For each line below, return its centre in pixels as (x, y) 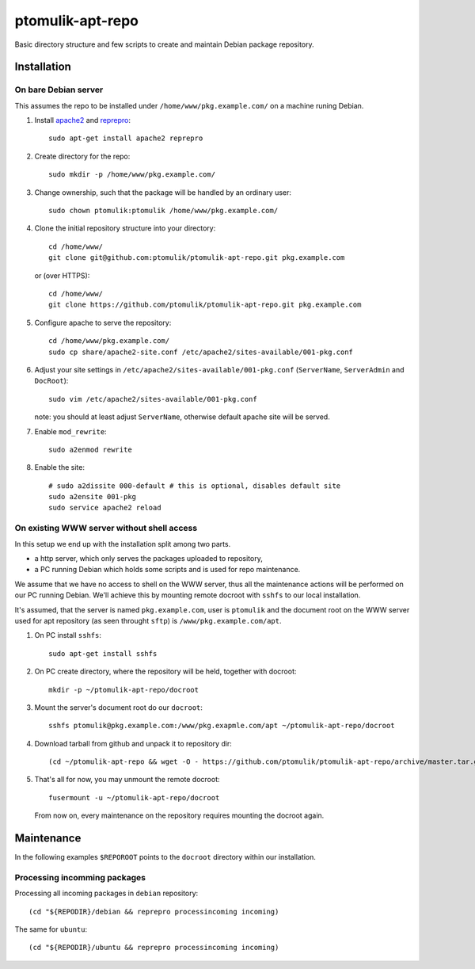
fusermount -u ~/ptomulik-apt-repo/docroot (134, 797)
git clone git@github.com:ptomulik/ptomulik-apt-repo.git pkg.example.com (197, 258)
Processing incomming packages (80, 877)
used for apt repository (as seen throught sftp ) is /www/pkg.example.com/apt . (148, 620)
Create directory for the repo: (82, 156)
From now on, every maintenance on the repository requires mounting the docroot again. (179, 815)
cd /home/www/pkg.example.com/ (109, 341)
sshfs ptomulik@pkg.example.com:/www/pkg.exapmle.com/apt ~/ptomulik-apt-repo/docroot (222, 726)
